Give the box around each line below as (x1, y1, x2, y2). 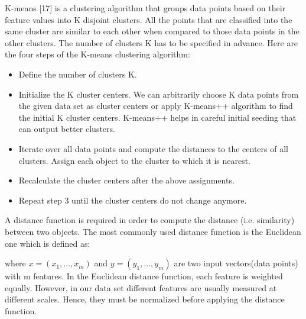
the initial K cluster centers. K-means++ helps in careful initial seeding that (18, 111, 297, 123)
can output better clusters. (18, 123, 115, 135)
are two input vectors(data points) (174, 257, 298, 269)
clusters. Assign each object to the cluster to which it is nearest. (18, 154, 251, 166)
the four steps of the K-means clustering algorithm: (5, 48, 190, 60)
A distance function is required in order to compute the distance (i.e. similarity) (5, 214, 295, 226)
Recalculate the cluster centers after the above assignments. (18, 174, 235, 186)
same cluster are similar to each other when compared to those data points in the (5, 25, 300, 37)
